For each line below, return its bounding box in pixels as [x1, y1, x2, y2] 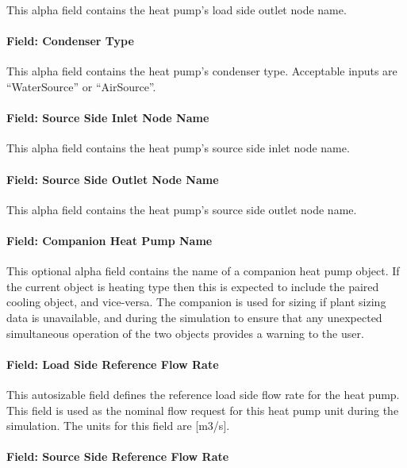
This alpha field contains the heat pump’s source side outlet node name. [6, 201, 357, 217]
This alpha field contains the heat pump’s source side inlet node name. [6, 140, 350, 156]
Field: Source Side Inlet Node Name [6, 109, 209, 126]
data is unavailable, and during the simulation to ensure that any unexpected [6, 309, 382, 325]
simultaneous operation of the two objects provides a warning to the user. [6, 324, 364, 341]
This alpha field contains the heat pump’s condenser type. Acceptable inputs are [6, 63, 397, 79]
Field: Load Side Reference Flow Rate [6, 355, 219, 372]
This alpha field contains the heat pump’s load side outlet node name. [6, 2, 347, 17]
